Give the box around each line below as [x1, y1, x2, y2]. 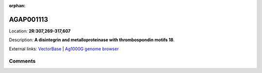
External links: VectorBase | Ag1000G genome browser [9, 46, 119, 52]
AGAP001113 [9, 15, 49, 24]
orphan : [9, 3, 26, 8]
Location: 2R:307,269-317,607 [9, 28, 71, 34]
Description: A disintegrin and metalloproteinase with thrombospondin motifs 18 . [9, 37, 175, 43]
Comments [9, 58, 36, 65]
